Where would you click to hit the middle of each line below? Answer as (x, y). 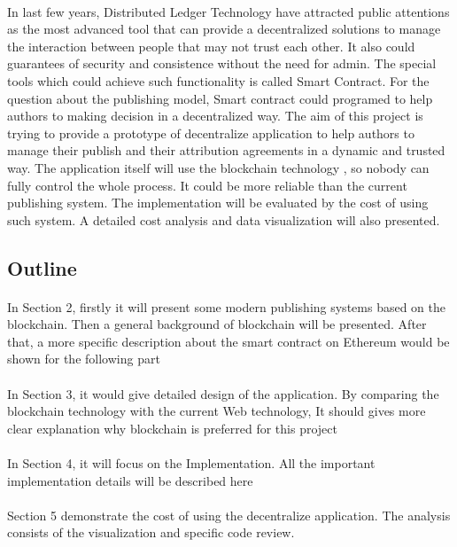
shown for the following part (84, 359)
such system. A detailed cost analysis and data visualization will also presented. (224, 219)
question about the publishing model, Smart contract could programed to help (220, 98)
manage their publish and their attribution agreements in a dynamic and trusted (226, 150)
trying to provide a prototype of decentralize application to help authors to (211, 133)
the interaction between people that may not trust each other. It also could (211, 46)
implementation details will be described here (130, 480)
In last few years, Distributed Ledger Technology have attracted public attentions (228, 11)
